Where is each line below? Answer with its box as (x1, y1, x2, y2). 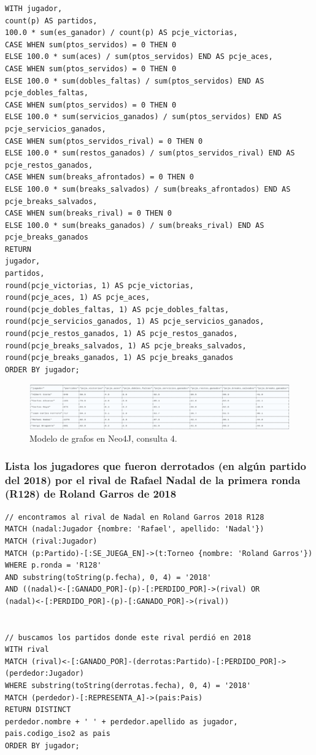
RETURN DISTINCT (5, 705, 71, 714)
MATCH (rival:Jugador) (5, 536, 98, 546)
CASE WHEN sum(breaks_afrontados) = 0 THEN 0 (5, 173, 194, 182)
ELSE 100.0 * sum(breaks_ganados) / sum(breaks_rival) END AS (5, 221, 264, 230)
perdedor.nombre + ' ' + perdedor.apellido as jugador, (5, 717, 238, 726)
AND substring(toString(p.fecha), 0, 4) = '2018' (5, 573, 212, 582)
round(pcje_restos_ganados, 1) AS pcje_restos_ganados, (5, 329, 238, 338)
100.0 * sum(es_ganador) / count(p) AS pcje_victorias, (5, 28, 238, 37)
